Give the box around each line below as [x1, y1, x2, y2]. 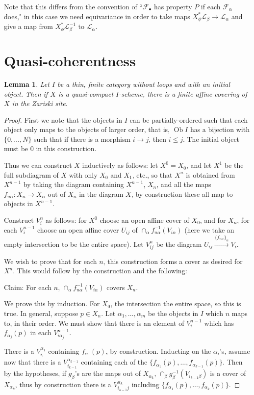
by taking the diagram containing [23, 179, 124, 189]
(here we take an [184, 224, 234, 235]
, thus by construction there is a [15, 379, 111, 389]
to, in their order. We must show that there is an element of [4, 317, 184, 328]
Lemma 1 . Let [4, 79, 50, 89]
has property [153, 1, 192, 11]
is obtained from [186, 169, 235, 180]
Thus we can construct [4, 160, 72, 170]
